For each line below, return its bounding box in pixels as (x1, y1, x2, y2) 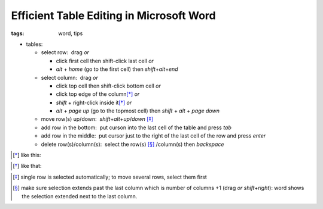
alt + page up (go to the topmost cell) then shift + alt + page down (56, 107, 220, 114)
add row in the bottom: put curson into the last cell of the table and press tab (41, 124, 231, 131)
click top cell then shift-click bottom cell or (56, 82, 161, 89)
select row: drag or (41, 49, 90, 56)
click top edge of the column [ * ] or (56, 91, 140, 98)
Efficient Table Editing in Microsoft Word (11, 9, 216, 22)
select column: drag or (41, 74, 99, 81)
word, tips (58, 30, 83, 37)
